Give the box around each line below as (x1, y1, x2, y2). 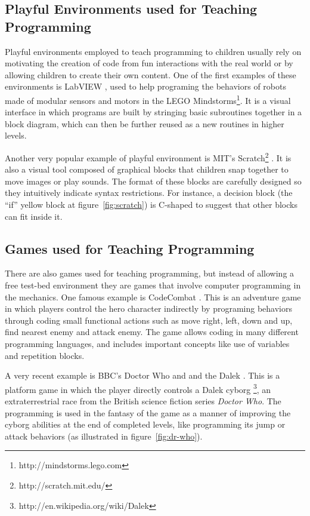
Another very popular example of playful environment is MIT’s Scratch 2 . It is (5, 150, 292, 164)
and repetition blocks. (5, 349, 85, 361)
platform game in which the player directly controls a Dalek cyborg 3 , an (5, 381, 271, 395)
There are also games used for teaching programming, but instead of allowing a (5, 267, 294, 279)
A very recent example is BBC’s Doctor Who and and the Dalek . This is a (5, 369, 280, 382)
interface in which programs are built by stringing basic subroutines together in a (5, 106, 302, 118)
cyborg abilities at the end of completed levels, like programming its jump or (5, 418, 286, 431)
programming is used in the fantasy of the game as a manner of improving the (5, 406, 291, 419)
